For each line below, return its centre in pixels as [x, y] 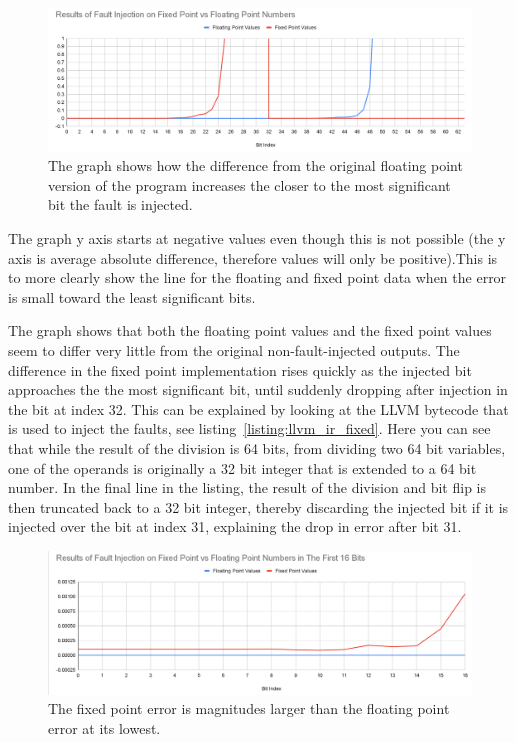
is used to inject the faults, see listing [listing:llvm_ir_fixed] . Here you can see [249, 428]
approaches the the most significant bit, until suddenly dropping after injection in [258, 389]
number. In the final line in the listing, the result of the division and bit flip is [247, 487]
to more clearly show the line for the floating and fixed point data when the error [257, 277]
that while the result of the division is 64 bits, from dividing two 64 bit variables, [257, 447]
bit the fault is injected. [120, 204]
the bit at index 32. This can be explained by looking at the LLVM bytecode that [258, 408]
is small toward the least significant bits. [132, 296]
